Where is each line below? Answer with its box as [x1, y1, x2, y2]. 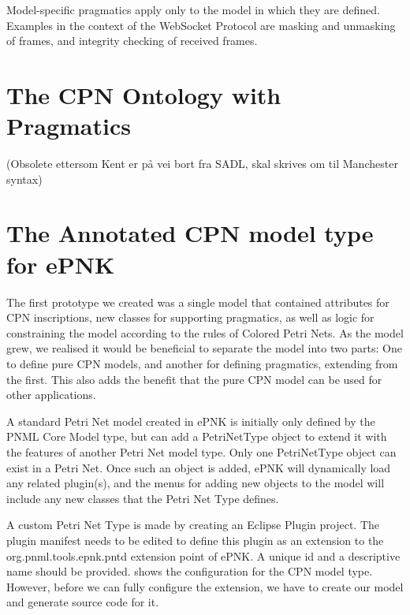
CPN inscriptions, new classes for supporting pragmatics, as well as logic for [6, 309, 375, 326]
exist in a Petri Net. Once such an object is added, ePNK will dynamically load [6, 459, 391, 475]
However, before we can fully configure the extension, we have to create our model [6, 578, 404, 594]
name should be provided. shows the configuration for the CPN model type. [6, 563, 373, 580]
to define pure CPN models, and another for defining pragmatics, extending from [6, 355, 398, 371]
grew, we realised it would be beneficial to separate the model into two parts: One [6, 340, 403, 356]
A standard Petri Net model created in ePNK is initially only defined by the [6, 412, 375, 429]
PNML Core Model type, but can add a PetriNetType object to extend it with [6, 428, 387, 445]
